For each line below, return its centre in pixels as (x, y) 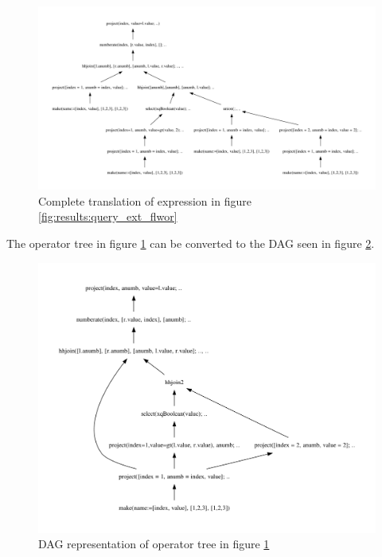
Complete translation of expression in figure (145, 200)
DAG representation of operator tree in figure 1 (154, 544)
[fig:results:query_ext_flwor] (108, 216)
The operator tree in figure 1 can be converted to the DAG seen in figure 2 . (191, 243)
